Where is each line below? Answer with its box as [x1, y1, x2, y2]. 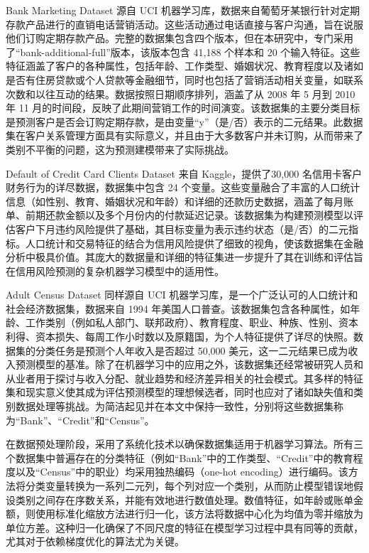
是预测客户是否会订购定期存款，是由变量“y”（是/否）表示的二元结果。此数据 [6, 114, 363, 129]
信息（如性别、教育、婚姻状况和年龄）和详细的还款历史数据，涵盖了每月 [6, 193, 343, 208]
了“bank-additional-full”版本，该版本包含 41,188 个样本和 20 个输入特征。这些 [6, 44, 360, 59]
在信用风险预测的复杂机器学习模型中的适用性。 [6, 263, 224, 278]
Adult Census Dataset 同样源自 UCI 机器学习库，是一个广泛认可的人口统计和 [6, 287, 358, 302]
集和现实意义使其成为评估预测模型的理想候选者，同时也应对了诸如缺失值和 [6, 385, 353, 399]
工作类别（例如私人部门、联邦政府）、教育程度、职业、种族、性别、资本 [25, 315, 358, 330]
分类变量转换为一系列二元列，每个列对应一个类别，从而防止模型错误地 [25, 478, 353, 493]
